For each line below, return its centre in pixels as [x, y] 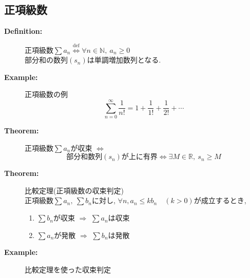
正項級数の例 [46, 94]
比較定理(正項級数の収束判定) [74, 190]
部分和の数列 [46, 60]
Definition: [23, 31]
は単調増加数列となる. [124, 60]
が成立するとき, [220, 200]
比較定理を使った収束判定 [68, 269]
